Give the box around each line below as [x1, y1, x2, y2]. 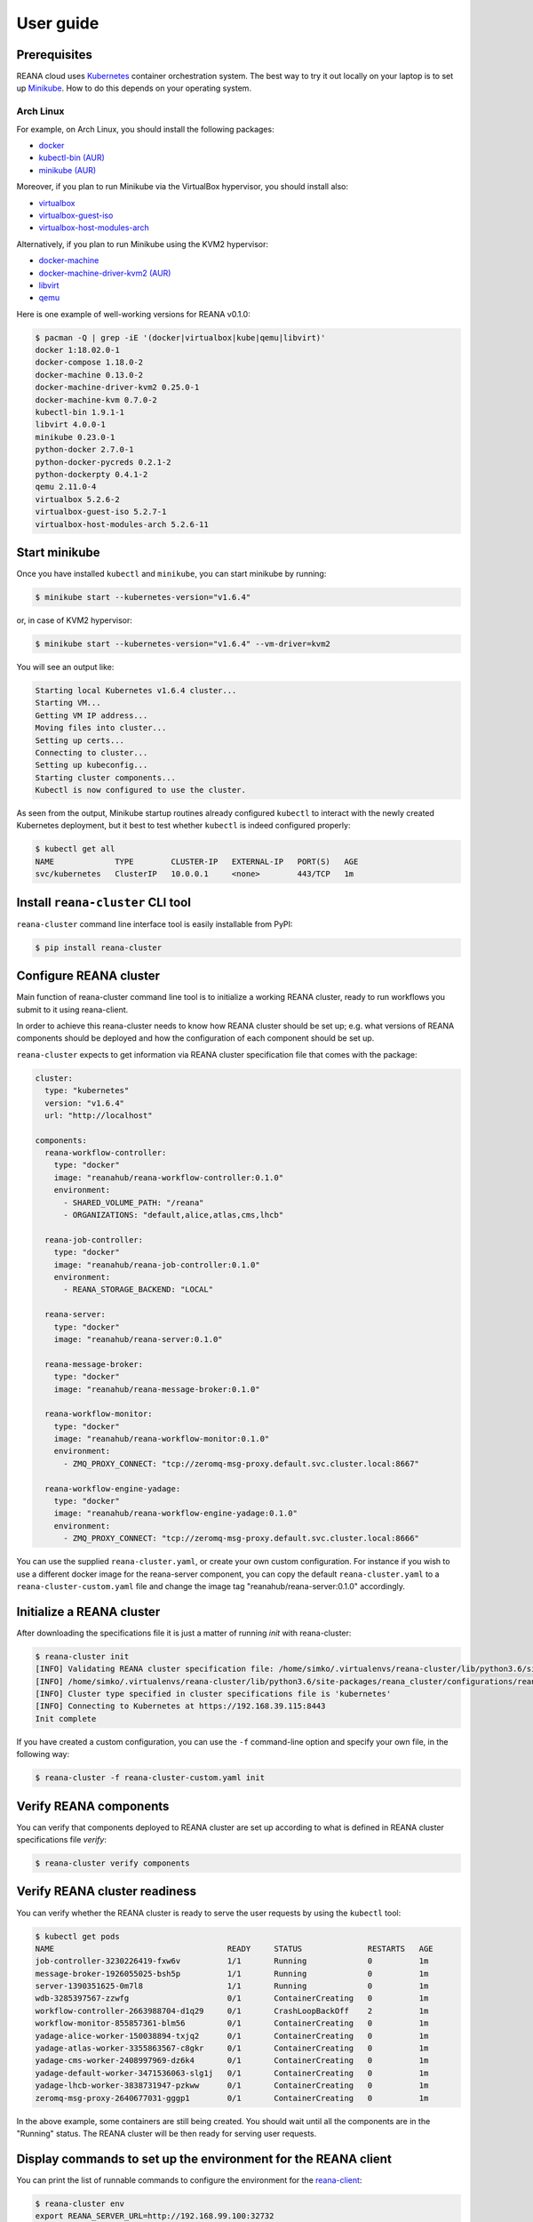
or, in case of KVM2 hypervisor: [16, 614, 133, 626]
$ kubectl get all [35, 844, 115, 854]
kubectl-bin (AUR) [38, 152, 106, 164]
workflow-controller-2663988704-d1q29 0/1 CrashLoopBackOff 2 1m [35, 2005, 429, 2016]
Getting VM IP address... [35, 710, 148, 720]
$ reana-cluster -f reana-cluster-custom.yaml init [35, 1773, 266, 1783]
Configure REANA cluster [16, 969, 160, 984]
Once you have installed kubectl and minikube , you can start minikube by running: [16, 569, 327, 579]
